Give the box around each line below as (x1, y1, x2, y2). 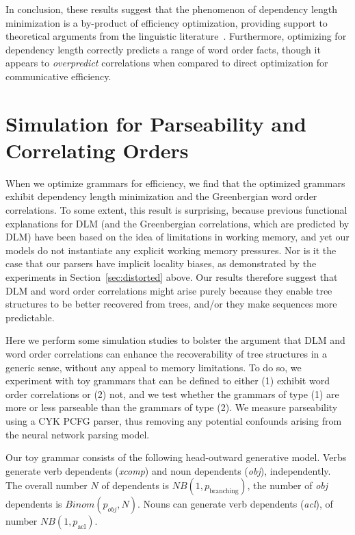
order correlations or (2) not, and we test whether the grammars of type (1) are (5, 386, 339, 401)
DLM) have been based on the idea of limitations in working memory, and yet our (5, 229, 350, 244)
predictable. (5, 310, 55, 324)
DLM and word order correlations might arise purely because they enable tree (5, 283, 332, 297)
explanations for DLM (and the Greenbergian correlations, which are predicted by (5, 216, 350, 230)
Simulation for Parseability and (5, 109, 306, 137)
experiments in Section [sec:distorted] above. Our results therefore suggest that (5, 270, 338, 284)
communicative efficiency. (5, 69, 111, 83)
